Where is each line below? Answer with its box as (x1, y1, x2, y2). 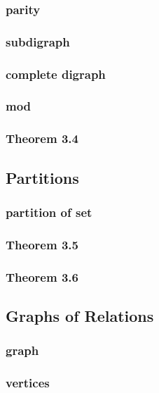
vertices (6, 374, 50, 392)
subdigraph (6, 32, 70, 50)
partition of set (6, 203, 92, 220)
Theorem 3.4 (6, 130, 78, 147)
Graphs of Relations (6, 304, 154, 326)
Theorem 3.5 (6, 235, 78, 253)
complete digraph (6, 65, 106, 82)
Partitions (6, 166, 79, 188)
